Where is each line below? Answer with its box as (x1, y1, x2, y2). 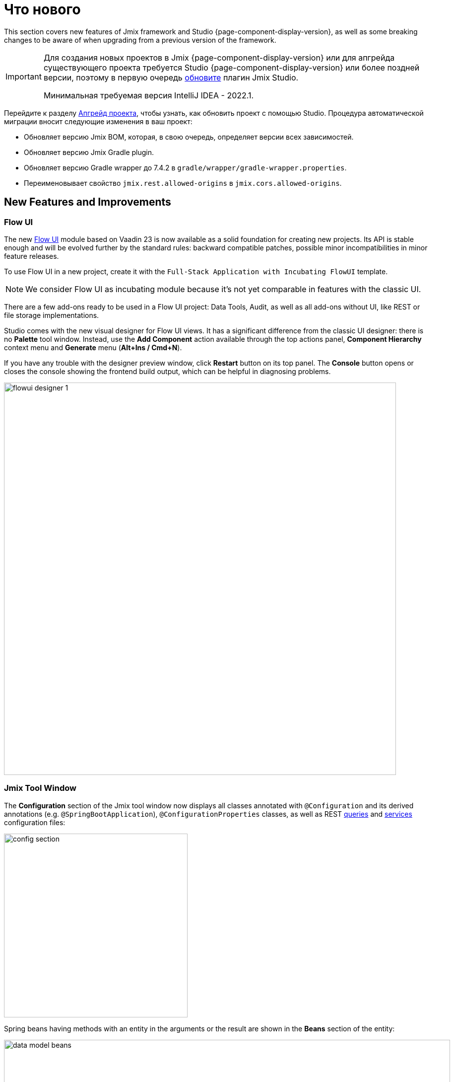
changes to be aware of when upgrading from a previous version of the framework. (4, 35, 276, 44)
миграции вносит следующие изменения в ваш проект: (4, 117, 193, 126)
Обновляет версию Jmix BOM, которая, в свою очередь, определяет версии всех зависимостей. (24, 132, 354, 141)
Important (5, 71, 42, 81)
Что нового (4, 1, 81, 18)
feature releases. (4, 251, 59, 260)
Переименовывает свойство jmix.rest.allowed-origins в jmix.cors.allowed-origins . (24, 178, 342, 187)
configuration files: (4, 818, 65, 827)
